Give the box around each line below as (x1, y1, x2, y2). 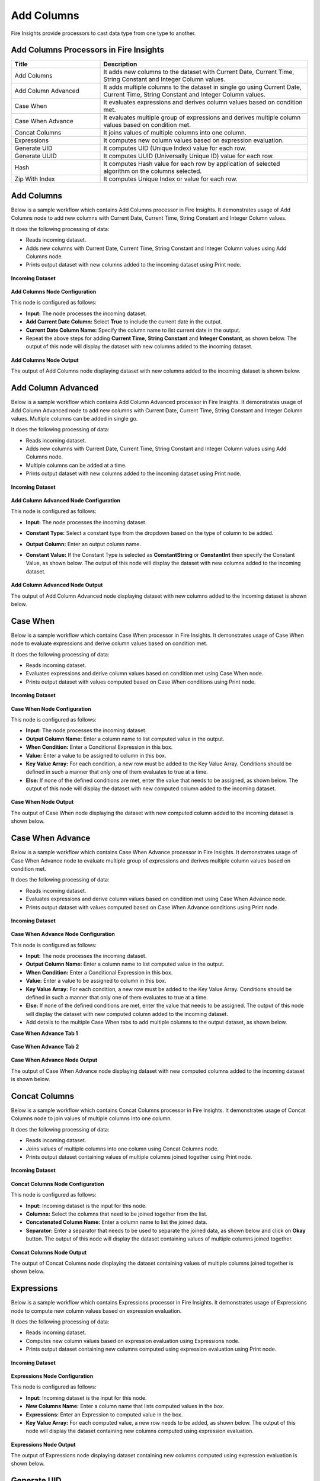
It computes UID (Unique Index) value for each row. (103, 144, 247, 152)
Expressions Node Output (11, 1441, 76, 1448)
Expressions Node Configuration (11, 1372, 94, 1380)
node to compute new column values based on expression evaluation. (11, 1307, 182, 1315)
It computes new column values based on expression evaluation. (103, 136, 284, 145)
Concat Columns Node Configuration (11, 1180, 105, 1187)
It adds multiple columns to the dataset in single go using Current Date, (103, 83, 302, 91)
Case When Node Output (11, 799, 74, 806)
